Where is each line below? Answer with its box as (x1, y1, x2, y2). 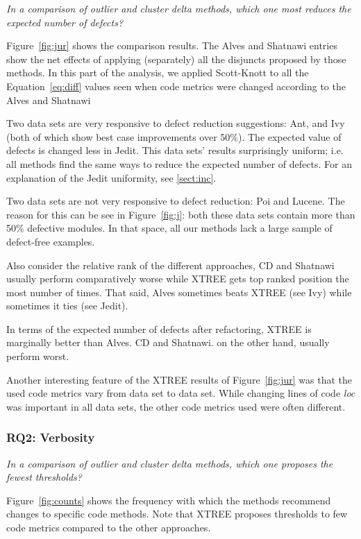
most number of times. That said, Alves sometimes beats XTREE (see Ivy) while (6, 284, 352, 299)
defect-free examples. (6, 234, 95, 248)
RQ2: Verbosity (6, 429, 95, 446)
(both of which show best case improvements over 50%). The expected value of (6, 129, 342, 144)
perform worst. (6, 349, 69, 363)
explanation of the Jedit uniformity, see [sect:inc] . (6, 170, 217, 185)
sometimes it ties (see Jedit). (6, 298, 128, 313)
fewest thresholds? (6, 470, 82, 484)
